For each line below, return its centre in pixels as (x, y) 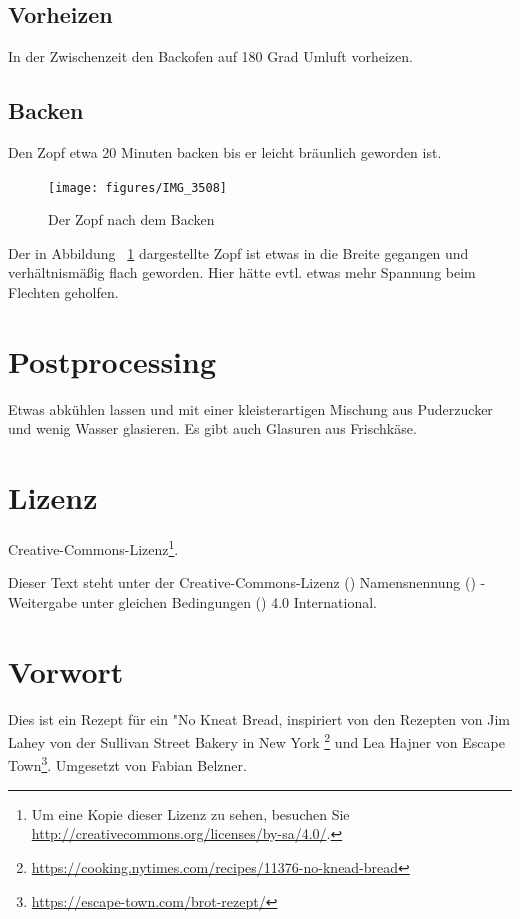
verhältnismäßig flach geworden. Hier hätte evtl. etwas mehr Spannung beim (242, 272)
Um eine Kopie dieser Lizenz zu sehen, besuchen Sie (190, 813)
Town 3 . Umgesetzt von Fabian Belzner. (127, 764)
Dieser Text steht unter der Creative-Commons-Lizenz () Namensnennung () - (247, 582)
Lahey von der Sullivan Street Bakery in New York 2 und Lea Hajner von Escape (256, 740)
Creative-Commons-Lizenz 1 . (93, 547)
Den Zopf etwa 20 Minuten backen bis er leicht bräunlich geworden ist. (225, 152)
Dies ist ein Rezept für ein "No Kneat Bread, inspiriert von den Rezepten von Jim (259, 718)
